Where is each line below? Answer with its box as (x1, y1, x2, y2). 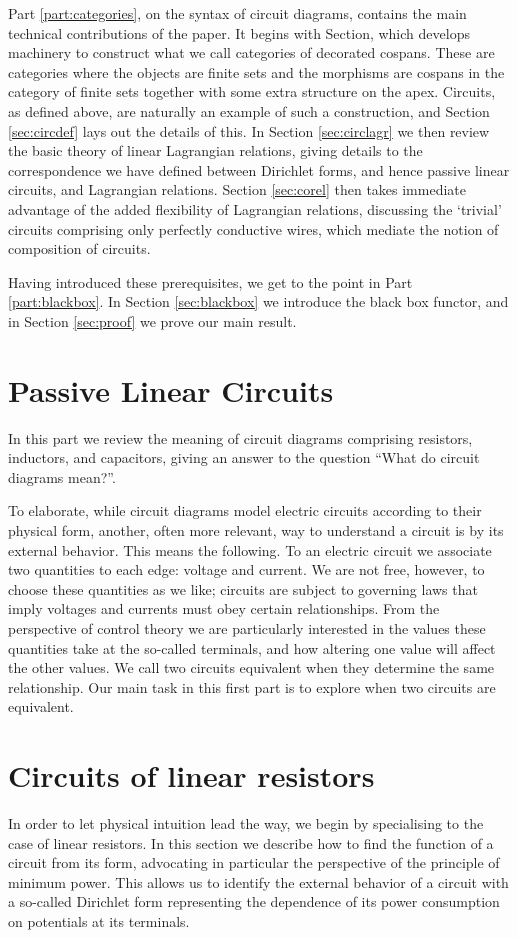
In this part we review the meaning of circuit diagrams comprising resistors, (8, 427, 473, 448)
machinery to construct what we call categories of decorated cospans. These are (8, 42, 495, 63)
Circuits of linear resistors (8, 755, 375, 796)
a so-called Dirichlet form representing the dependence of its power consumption (8, 891, 500, 912)
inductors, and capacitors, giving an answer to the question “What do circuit (8, 447, 480, 468)
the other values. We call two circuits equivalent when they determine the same (8, 657, 495, 678)
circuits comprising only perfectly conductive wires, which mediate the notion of (8, 218, 499, 239)
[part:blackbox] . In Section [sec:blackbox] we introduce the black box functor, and (8, 291, 509, 312)
